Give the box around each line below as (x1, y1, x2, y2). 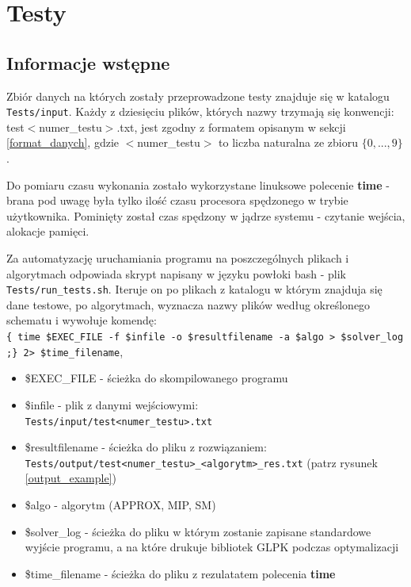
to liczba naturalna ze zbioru (219, 134, 358, 151)
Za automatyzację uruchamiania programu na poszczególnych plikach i (6, 249, 349, 266)
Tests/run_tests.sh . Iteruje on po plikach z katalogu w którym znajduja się (6, 281, 382, 297)
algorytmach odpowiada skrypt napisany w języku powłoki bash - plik (6, 265, 346, 282)
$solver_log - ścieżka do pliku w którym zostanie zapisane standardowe (25, 523, 371, 539)
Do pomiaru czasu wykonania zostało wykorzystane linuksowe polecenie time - (6, 176, 390, 193)
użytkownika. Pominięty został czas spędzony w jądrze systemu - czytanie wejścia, (6, 207, 405, 224)
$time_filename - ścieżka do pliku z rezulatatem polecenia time (25, 565, 336, 581)
